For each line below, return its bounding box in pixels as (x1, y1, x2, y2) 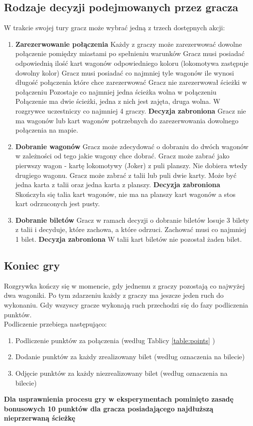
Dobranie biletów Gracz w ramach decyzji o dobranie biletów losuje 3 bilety (15, 214, 249, 225)
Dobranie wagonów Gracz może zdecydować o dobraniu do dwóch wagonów (15, 141, 249, 151)
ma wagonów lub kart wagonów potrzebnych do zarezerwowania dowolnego (15, 115, 239, 125)
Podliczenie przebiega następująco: (4, 319, 107, 329)
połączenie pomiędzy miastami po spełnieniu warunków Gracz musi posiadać (15, 48, 245, 58)
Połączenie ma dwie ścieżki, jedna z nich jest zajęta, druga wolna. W (15, 96, 220, 106)
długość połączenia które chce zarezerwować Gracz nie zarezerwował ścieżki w (15, 77, 247, 87)
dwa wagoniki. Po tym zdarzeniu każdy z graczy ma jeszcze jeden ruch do (4, 290, 224, 300)
